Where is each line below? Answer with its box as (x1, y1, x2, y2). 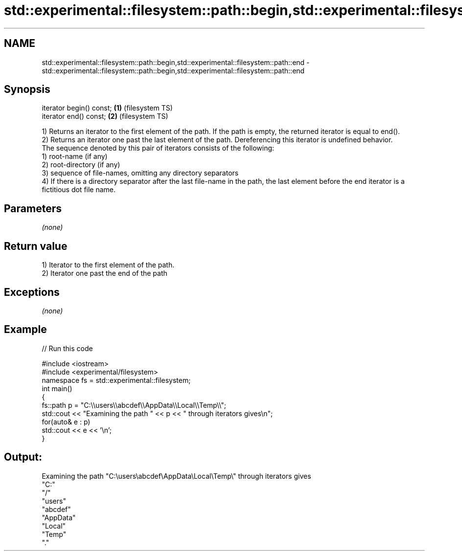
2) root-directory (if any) (42, 160, 120, 169)
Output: (4, 451, 42, 464)
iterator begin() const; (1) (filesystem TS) (42, 104, 173, 112)
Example (4, 323, 47, 336)
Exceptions (4, 286, 60, 298)
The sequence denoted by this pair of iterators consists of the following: (42, 144, 275, 153)
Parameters (4, 202, 62, 215)
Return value (4, 240, 68, 252)
